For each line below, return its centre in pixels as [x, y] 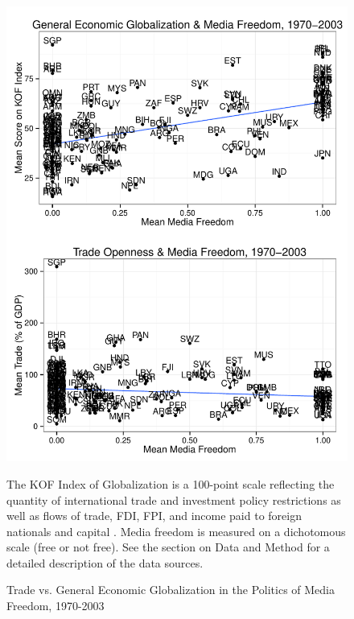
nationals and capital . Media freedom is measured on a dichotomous [176, 531]
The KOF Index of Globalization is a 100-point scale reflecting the [171, 483]
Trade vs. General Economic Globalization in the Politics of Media [171, 590]
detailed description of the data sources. [105, 562]
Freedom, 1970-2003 [56, 606]
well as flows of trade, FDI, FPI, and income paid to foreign [154, 516]
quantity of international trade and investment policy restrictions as [174, 499]
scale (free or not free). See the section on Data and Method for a [168, 547]
